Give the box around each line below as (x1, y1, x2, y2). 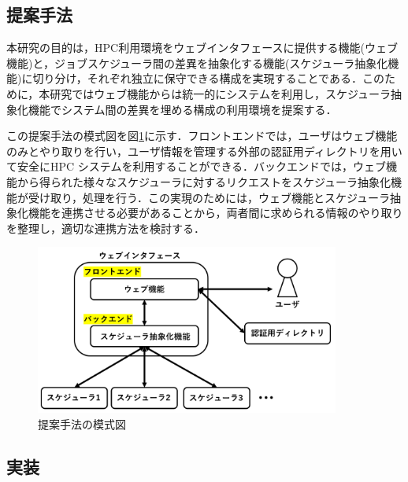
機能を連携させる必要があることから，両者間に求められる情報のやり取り (28, 204, 403, 221)
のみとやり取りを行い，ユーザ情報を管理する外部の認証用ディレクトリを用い (6, 142, 402, 159)
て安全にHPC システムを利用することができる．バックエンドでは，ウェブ (6, 158, 387, 175)
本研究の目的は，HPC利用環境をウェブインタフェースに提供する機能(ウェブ (6, 39, 398, 56)
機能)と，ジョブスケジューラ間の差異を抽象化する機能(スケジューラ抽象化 (6, 54, 388, 71)
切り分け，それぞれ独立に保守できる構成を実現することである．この (32, 70, 384, 86)
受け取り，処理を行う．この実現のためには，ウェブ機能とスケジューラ (28, 189, 390, 205)
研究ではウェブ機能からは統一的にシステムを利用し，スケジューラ (50, 85, 391, 101)
